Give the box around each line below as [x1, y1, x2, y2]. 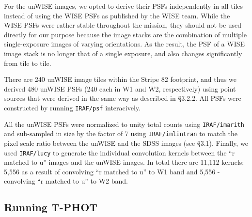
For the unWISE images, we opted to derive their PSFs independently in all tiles [4, 1, 243, 11]
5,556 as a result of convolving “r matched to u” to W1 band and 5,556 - [4, 166, 220, 176]
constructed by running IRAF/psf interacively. [4, 102, 141, 112]
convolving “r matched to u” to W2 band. [4, 176, 128, 186]
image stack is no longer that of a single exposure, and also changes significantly [4, 48, 242, 58]
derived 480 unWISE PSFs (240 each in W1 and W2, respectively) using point [4, 83, 236, 93]
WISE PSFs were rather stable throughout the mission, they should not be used [4, 20, 242, 30]
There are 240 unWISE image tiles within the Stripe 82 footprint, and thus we [4, 74, 237, 84]
